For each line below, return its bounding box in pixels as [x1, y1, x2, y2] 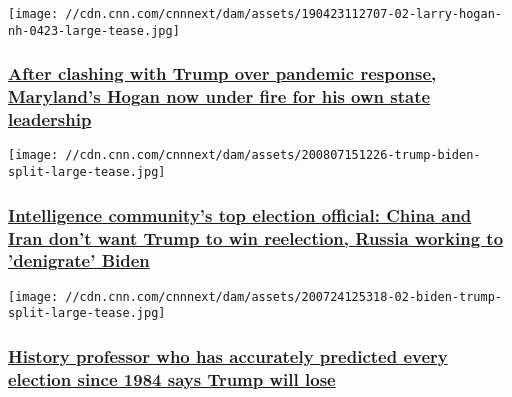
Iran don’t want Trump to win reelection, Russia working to [8, 225, 504, 250]
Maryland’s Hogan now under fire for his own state [8, 84, 431, 109]
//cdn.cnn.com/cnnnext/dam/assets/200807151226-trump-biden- [65, 148, 481, 163]
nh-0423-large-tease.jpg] [8, 23, 180, 38]
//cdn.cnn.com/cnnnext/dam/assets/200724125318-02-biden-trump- [65, 289, 502, 304]
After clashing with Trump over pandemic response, [8, 61, 437, 86]
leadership [8, 107, 92, 132]
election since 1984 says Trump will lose [8, 366, 336, 391]
